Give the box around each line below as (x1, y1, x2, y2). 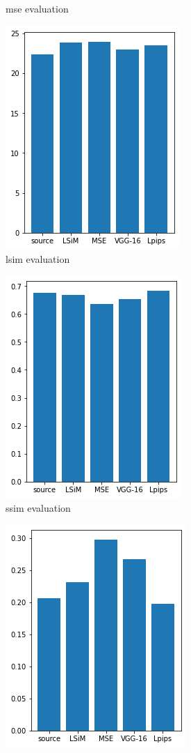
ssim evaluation (6, 501, 71, 515)
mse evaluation (6, 1, 69, 15)
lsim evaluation (6, 252, 70, 266)
